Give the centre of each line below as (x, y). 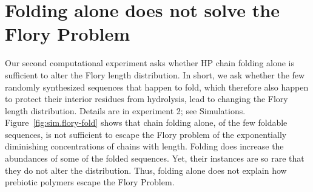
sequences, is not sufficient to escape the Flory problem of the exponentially (146, 134)
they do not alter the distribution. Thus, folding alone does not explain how (146, 170)
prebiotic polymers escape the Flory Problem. (90, 182)
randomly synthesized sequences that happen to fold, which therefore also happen (157, 87)
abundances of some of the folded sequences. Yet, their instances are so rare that (155, 158)
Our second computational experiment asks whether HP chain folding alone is (150, 63)
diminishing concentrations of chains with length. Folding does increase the (144, 146)
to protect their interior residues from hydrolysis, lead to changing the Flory (146, 99)
